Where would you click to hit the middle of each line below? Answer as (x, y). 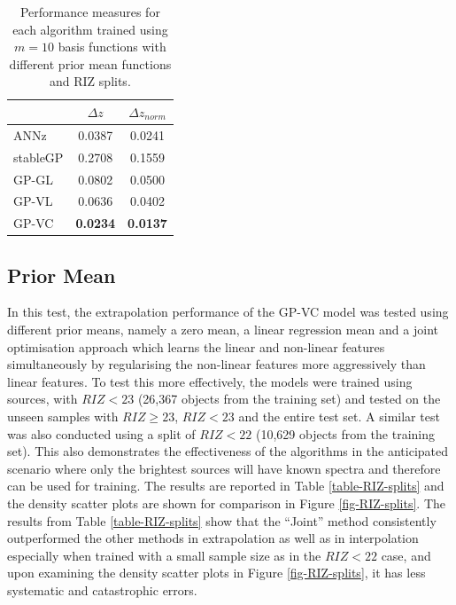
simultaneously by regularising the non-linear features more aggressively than (216, 364)
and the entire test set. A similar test (339, 416)
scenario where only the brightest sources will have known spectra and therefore (224, 468)
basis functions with (112, 47)
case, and (406, 555)
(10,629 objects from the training (345, 433)
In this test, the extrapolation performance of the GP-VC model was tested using (228, 312)
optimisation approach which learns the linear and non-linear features (196, 346)
